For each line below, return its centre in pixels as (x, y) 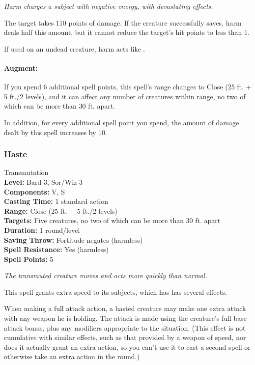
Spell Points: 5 (29, 259)
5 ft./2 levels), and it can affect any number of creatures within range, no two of (125, 96)
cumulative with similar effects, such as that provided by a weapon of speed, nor (125, 337)
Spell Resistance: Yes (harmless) (57, 249)
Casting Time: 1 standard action (56, 201)
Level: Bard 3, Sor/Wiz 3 (43, 182)
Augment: (21, 68)
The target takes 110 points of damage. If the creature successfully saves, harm (123, 22)
